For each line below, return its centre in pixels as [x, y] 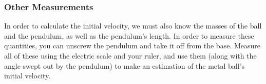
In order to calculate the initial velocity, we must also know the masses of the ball [133, 26]
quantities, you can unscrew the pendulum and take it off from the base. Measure [132, 46]
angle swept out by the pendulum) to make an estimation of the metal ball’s [125, 65]
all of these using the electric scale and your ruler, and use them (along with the [130, 55]
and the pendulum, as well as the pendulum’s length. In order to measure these [129, 35]
